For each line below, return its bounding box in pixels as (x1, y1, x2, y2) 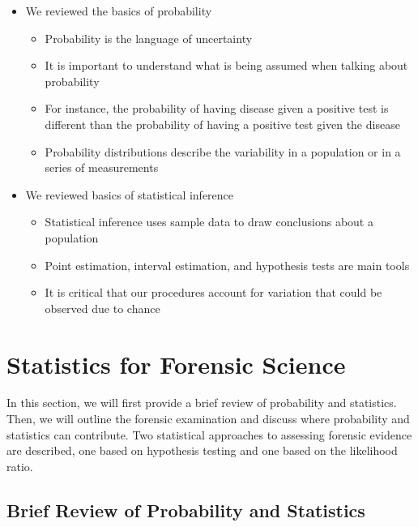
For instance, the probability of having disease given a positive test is (45, 100, 389, 117)
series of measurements (45, 159, 159, 176)
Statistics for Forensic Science (6, 347, 346, 380)
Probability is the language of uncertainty (45, 29, 253, 46)
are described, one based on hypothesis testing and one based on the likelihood (6, 442, 398, 459)
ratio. (6, 457, 33, 474)
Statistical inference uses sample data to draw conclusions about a (45, 213, 373, 230)
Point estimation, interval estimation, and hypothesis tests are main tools (45, 256, 410, 273)
